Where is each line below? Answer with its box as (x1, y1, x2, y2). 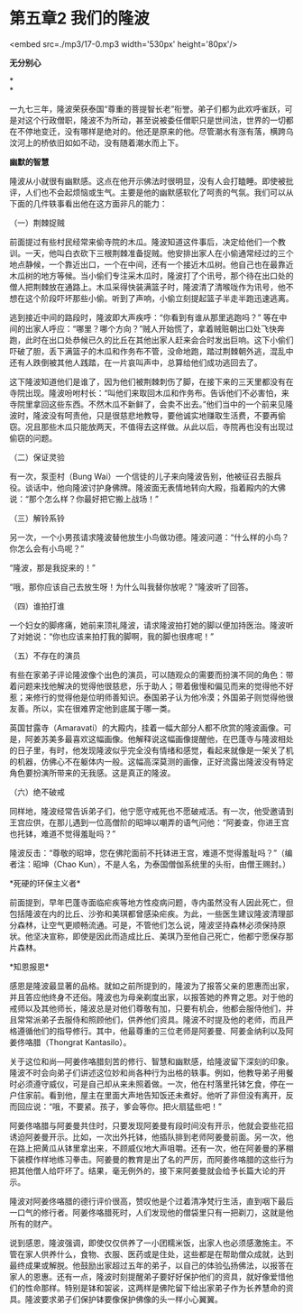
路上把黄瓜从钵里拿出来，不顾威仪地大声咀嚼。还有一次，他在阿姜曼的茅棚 (16, 1143, 294, 1153)
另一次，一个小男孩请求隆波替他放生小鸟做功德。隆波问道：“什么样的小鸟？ (9, 531, 290, 542)
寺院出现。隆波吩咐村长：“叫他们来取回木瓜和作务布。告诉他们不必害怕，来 (9, 387, 290, 398)
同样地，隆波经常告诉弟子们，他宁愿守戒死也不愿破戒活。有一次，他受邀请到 (9, 805, 294, 816)
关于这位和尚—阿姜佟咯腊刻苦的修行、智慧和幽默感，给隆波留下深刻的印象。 (9, 1056, 294, 1067)
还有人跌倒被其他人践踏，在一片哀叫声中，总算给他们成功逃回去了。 (9, 357, 262, 368)
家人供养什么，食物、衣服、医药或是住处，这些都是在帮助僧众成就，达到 (24, 1248, 294, 1259)
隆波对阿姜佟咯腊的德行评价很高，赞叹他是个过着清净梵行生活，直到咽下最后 (9, 1196, 294, 1207)
